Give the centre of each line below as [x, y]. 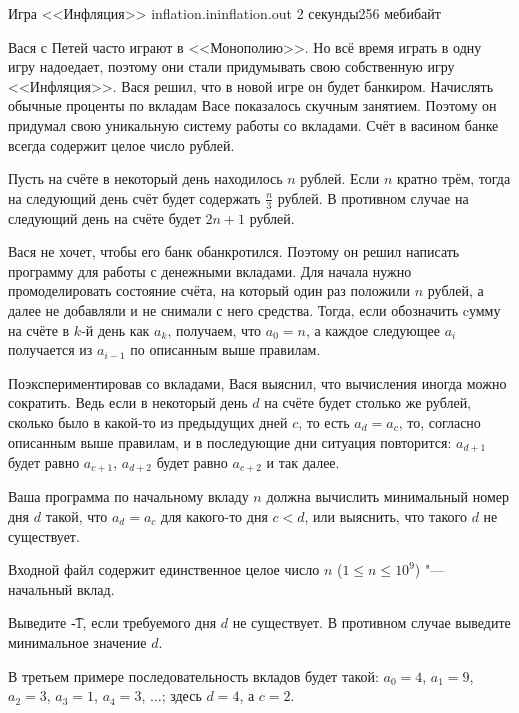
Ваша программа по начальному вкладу [128, 496]
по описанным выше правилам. [225, 349]
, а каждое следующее [373, 329]
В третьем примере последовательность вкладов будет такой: [193, 675]
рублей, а [455, 290]
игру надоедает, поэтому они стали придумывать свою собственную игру [231, 66]
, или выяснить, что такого [386, 516]
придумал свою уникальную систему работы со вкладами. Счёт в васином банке [253, 124]
